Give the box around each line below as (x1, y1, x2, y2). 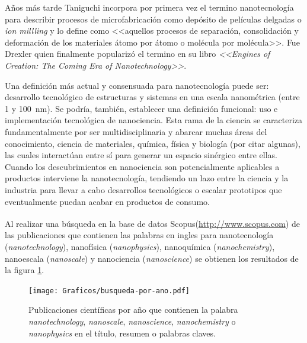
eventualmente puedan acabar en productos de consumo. (5, 195, 210, 207)
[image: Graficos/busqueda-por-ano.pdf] (28, 286, 190, 295)
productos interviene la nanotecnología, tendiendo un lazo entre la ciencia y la (5, 172, 289, 184)
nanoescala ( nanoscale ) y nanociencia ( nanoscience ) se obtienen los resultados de (5, 252, 299, 264)
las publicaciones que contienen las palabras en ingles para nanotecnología (5, 229, 274, 241)
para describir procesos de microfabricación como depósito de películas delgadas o (5, 12, 302, 25)
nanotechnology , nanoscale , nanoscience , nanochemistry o (28, 315, 236, 327)
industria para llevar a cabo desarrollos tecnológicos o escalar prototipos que (5, 183, 282, 195)
